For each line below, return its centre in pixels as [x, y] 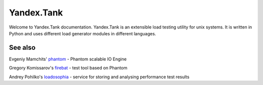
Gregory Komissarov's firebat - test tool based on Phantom [68, 68]
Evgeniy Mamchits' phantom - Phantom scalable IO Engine [68, 59]
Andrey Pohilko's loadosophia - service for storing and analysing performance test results [99, 77]
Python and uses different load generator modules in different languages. [83, 33]
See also [22, 48]
